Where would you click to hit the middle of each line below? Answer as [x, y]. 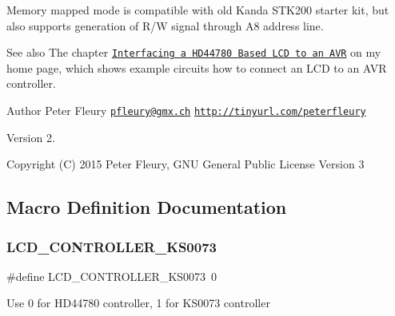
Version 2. [31, 137]
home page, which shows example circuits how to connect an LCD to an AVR [197, 67]
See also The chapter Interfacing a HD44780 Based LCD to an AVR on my [194, 52]
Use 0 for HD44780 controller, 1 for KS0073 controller [138, 303]
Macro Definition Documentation [147, 207]
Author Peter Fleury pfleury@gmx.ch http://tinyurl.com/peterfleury [186, 111]
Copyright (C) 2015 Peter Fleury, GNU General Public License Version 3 [186, 164]
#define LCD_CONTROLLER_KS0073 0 [112, 276]
